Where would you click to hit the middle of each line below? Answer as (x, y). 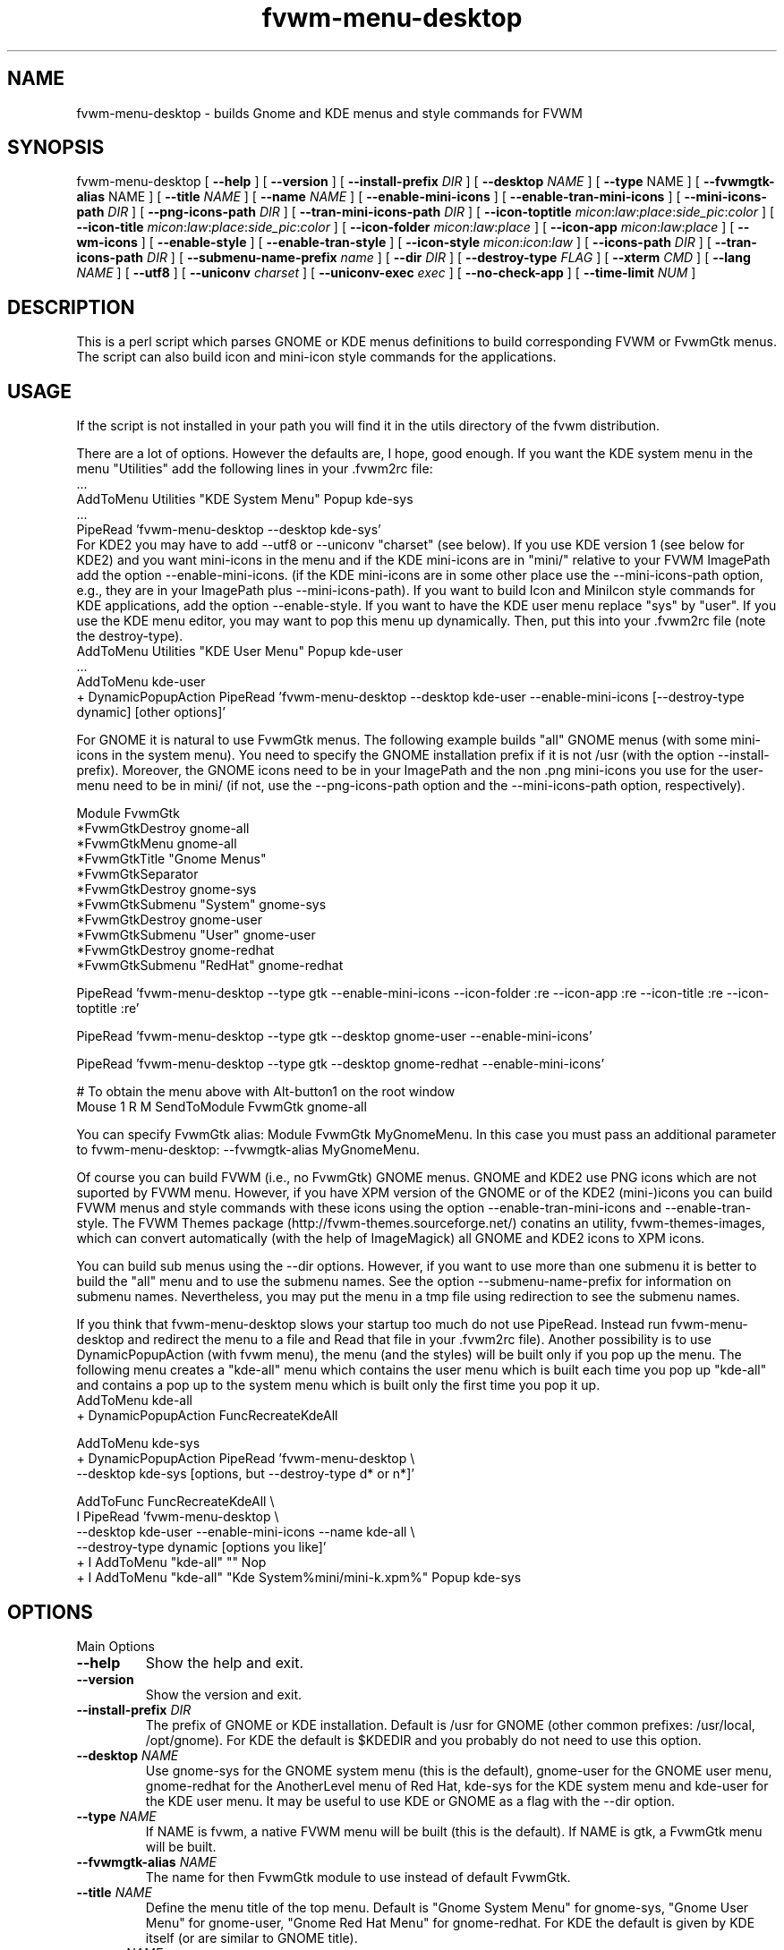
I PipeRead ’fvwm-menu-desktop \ (178, 1517)
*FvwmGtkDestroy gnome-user (169, 920)
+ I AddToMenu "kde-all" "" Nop (171, 1563)
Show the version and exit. (224, 1694)
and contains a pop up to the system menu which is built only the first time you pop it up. (338, 1385)
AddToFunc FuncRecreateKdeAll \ (175, 1502)
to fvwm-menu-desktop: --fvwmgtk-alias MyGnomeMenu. (248, 1150)
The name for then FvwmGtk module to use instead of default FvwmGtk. (358, 1877)
